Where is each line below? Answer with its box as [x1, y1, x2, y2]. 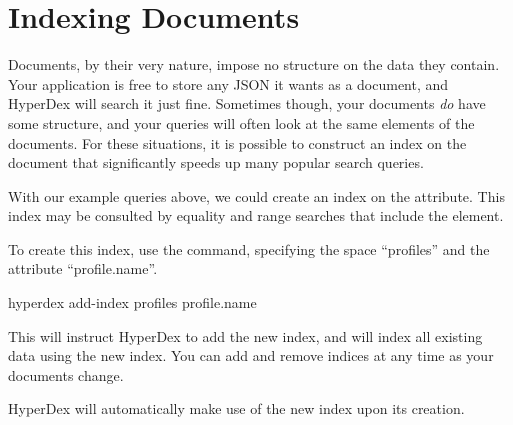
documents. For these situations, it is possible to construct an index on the [8, 132, 467, 153]
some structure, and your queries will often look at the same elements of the [8, 112, 475, 133]
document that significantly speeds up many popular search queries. [8, 152, 424, 173]
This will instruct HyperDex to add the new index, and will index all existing [8, 325, 483, 346]
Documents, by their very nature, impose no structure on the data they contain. [8, 54, 500, 75]
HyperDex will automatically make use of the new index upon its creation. [8, 398, 465, 419]
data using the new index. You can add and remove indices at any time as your [8, 345, 494, 366]
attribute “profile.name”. [8, 258, 158, 279]
